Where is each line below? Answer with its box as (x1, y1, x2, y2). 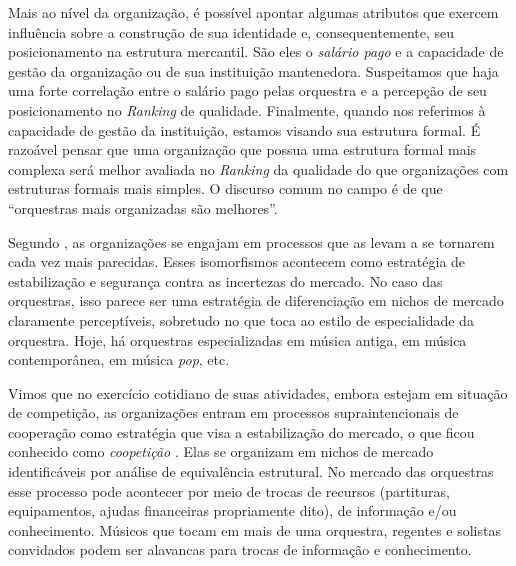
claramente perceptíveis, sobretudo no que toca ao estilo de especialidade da (8, 309, 474, 330)
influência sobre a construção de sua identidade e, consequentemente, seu (8, 21, 455, 42)
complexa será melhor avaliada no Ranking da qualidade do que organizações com (8, 158, 509, 179)
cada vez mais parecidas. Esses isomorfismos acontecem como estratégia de (8, 251, 466, 272)
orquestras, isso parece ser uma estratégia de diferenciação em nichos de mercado (8, 290, 504, 311)
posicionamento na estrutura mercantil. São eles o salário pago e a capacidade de (8, 41, 504, 62)
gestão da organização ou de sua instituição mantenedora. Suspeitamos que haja (8, 60, 499, 81)
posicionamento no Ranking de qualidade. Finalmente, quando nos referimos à (8, 99, 486, 120)
